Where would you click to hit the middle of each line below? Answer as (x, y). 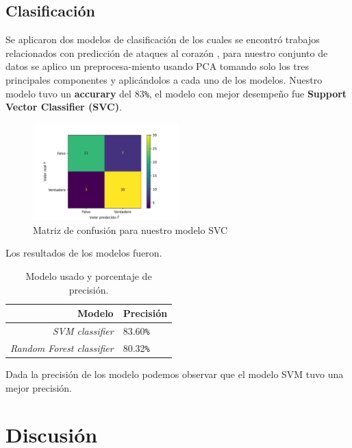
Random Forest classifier (62, 347)
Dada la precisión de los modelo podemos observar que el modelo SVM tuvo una (175, 374)
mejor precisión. (39, 387)
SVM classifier (83, 331)
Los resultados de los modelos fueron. (84, 253)
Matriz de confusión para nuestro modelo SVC (130, 229)
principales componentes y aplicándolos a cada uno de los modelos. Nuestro (164, 79)
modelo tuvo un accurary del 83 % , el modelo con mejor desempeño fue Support (176, 93)
